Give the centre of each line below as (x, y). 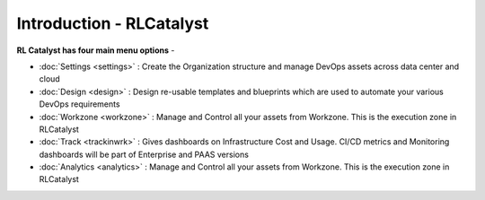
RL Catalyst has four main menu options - (96, 50)
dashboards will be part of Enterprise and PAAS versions (144, 154)
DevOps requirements (79, 104)
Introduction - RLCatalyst (113, 23)
